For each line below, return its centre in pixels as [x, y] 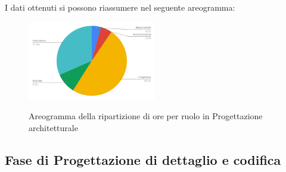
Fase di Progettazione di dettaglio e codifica [143, 159]
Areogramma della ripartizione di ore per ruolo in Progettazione [146, 116]
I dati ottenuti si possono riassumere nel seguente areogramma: [120, 7]
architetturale [53, 127]
